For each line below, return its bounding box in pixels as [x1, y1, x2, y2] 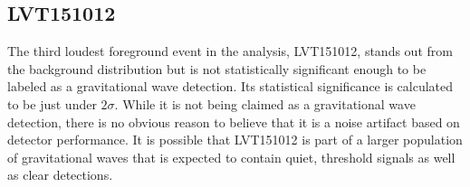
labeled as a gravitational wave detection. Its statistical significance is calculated [7, 77, 454, 96]
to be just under [7, 94, 97, 113]
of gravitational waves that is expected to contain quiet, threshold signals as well [7, 147, 456, 166]
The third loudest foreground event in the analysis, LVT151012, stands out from [7, 42, 453, 61]
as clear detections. [7, 165, 113, 184]
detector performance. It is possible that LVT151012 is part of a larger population [7, 130, 463, 149]
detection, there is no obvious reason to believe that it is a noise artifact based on [7, 112, 460, 131]
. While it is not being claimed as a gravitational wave [114, 94, 416, 113]
